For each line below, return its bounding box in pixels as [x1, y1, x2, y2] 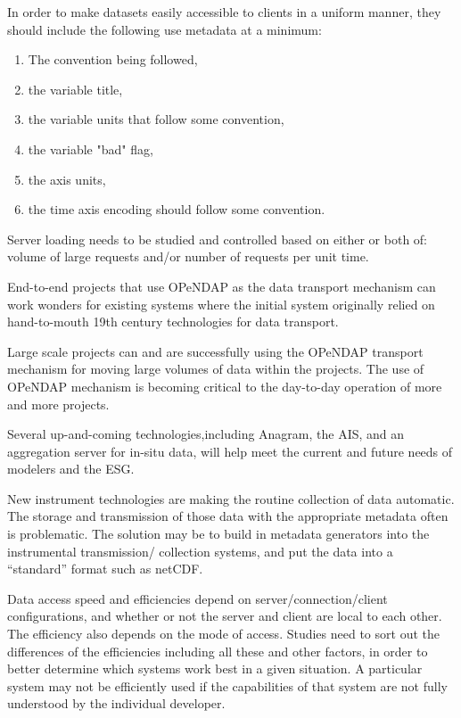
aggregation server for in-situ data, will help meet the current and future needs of [7, 442, 453, 460]
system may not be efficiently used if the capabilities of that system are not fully [7, 676, 448, 695]
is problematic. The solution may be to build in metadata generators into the [7, 524, 430, 543]
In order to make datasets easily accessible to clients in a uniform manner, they [7, 3, 441, 21]
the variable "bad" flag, [28, 139, 153, 158]
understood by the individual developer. [7, 694, 226, 713]
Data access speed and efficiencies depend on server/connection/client [7, 589, 388, 607]
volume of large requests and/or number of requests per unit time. [7, 247, 369, 266]
